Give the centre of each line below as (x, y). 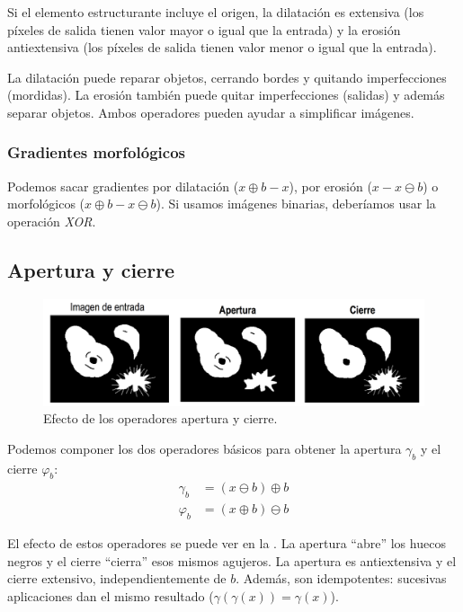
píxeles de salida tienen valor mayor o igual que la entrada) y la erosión (204, 29)
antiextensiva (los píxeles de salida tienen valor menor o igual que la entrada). (222, 47)
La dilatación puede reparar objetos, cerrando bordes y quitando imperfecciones (227, 77)
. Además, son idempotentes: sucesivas (341, 578)
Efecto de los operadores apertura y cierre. (160, 418)
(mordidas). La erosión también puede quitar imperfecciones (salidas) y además (226, 95)
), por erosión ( (330, 186)
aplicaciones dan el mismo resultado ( (111, 595)
